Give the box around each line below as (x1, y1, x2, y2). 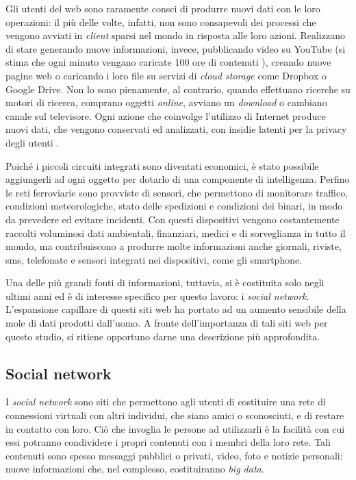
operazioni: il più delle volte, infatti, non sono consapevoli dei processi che (5, 14, 316, 29)
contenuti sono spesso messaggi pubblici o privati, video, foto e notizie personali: (5, 448, 343, 462)
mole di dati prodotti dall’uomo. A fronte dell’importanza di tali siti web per (5, 316, 328, 330)
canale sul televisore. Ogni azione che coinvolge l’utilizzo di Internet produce (5, 108, 326, 123)
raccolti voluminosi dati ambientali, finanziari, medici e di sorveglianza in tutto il (5, 225, 346, 240)
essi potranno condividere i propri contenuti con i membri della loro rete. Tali (5, 435, 331, 449)
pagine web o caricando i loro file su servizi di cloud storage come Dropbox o (5, 68, 327, 82)
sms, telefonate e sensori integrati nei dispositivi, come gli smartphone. (5, 252, 303, 266)
